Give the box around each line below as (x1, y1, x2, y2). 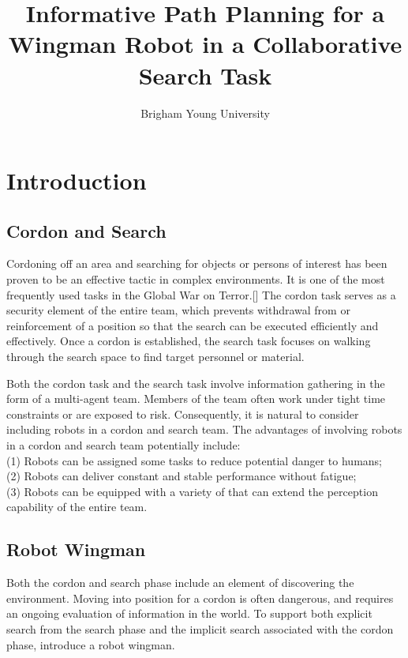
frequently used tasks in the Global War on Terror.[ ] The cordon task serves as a (6, 286, 396, 303)
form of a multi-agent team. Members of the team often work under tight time (6, 390, 386, 407)
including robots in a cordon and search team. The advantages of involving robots (6, 421, 402, 438)
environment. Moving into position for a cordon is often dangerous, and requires (6, 589, 394, 606)
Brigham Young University (140, 104, 270, 121)
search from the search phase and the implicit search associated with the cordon (6, 620, 394, 637)
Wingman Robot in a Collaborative (8, 28, 402, 60)
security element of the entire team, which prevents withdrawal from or (6, 302, 350, 318)
